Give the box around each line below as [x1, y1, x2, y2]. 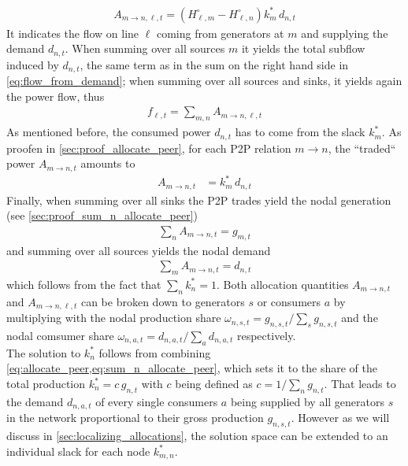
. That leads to [324, 375, 396, 391]
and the [341, 309, 378, 326]
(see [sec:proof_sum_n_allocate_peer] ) [6, 207, 198, 224]
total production [6, 375, 86, 391]
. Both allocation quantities [216, 276, 349, 292]
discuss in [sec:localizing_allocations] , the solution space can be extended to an [6, 427, 388, 444]
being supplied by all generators [230, 393, 385, 409]
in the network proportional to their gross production [6, 409, 264, 426]
